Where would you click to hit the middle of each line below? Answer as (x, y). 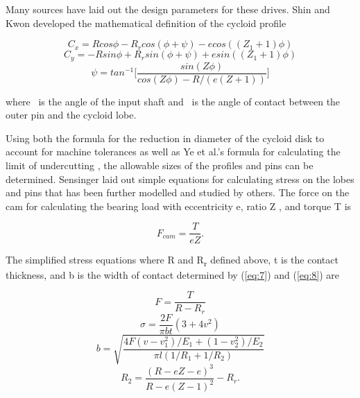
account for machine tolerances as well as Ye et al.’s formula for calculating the (173, 152)
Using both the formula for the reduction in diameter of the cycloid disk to (165, 138)
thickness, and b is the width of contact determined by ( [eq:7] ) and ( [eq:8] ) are (173, 274)
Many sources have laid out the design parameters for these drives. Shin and (168, 9)
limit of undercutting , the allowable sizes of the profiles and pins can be (160, 165)
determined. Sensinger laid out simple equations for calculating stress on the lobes (180, 179)
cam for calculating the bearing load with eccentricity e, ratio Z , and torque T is (179, 206)
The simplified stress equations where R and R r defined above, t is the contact (172, 260)
